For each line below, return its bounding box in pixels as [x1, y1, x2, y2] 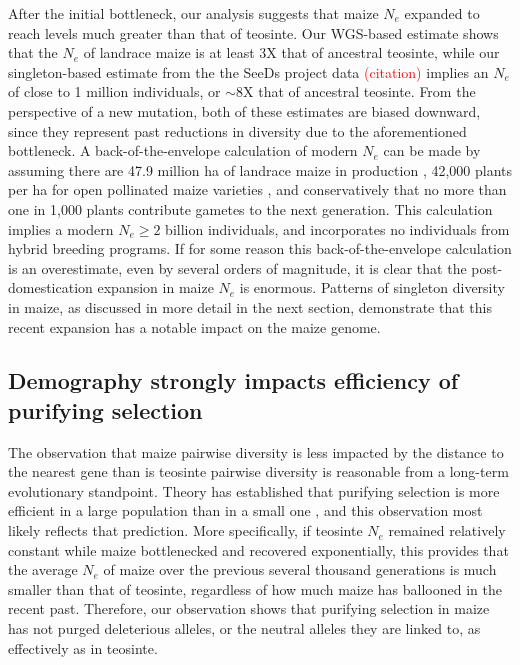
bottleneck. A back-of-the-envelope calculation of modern [8, 140, 358, 161]
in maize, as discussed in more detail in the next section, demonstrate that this [8, 296, 492, 317]
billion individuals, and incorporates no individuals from [165, 218, 510, 239]
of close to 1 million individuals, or [8, 81, 221, 102]
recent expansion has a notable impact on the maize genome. [8, 316, 381, 337]
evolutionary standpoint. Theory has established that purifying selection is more [8, 480, 500, 501]
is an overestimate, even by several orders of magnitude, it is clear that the [8, 257, 467, 278]
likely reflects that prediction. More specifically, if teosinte [8, 520, 363, 541]
